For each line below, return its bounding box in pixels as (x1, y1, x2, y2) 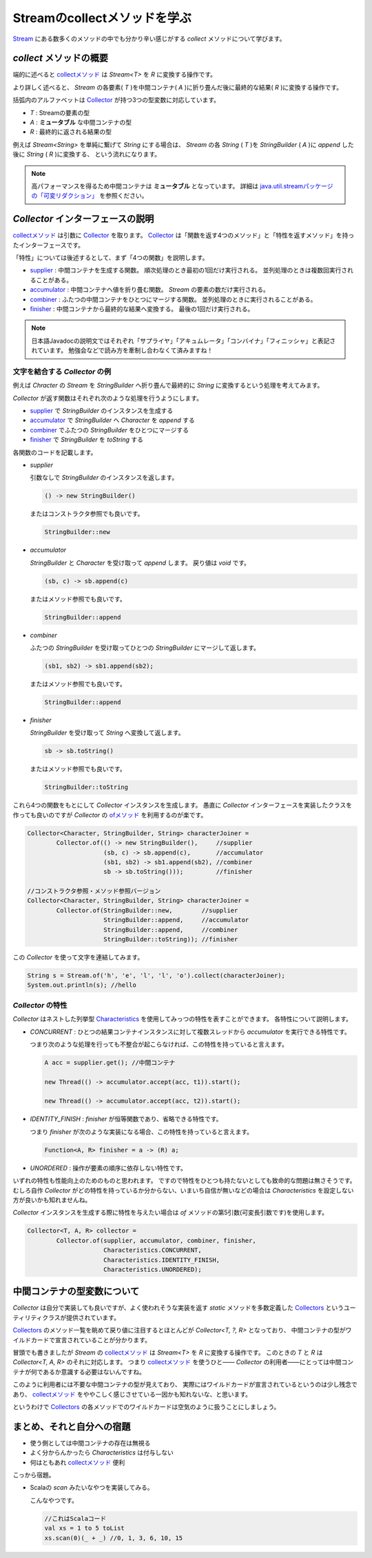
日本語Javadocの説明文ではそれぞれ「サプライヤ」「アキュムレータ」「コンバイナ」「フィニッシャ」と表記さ (31, 337, 336, 345)
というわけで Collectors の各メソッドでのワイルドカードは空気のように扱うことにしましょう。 (12, 1402, 280, 1410)
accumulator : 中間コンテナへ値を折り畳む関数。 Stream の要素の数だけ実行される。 (30, 286, 270, 294)
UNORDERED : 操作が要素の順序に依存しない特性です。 (30, 1163, 187, 1172)
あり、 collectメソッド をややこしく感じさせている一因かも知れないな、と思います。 (12, 1390, 251, 1398)
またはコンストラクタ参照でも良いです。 (30, 510, 144, 518)
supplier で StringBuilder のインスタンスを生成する (30, 407, 174, 415)
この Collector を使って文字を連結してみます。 (12, 953, 144, 961)
